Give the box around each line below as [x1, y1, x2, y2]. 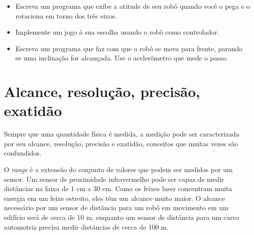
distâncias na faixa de [4, 183, 69, 194]
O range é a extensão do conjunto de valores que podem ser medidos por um [4, 164, 233, 175]
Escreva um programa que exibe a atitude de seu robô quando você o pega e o [15, 1, 250, 11]
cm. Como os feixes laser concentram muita [102, 183, 233, 194]
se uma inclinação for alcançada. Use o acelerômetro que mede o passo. [15, 53, 228, 63]
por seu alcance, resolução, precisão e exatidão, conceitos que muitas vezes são [4, 138, 238, 148]
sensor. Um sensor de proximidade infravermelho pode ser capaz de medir [4, 174, 224, 184]
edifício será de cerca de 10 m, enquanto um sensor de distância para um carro [4, 212, 239, 222]
